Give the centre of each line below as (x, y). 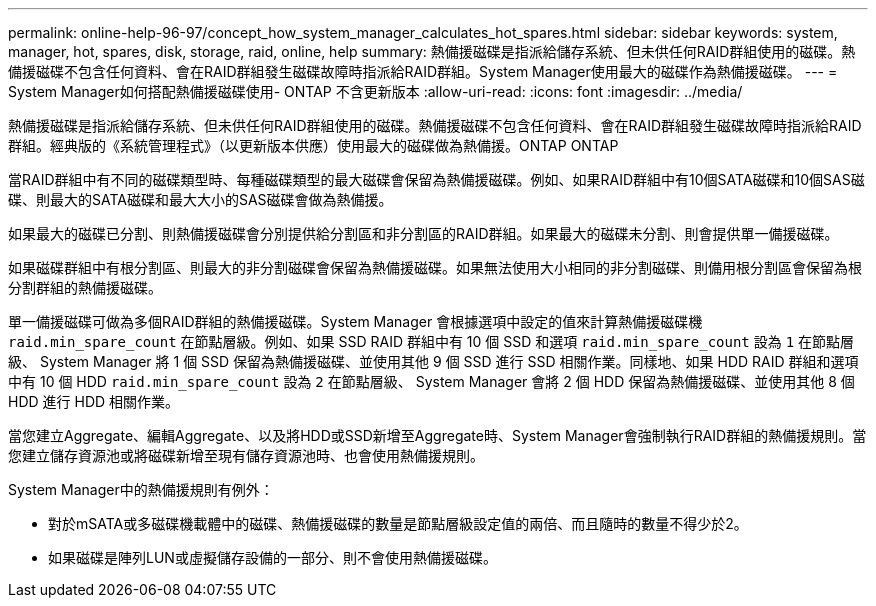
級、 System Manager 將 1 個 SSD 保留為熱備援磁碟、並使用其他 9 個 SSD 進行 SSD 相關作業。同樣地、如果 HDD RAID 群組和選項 (433, 361)
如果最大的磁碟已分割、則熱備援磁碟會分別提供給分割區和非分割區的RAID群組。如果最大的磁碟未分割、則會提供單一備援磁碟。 (423, 233)
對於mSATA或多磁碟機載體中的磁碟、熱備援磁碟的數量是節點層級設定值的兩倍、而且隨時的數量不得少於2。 (398, 523)
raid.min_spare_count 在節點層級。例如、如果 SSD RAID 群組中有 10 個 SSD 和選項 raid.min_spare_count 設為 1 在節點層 (431, 341)
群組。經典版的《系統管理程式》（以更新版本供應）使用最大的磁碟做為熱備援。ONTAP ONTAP (313, 145)
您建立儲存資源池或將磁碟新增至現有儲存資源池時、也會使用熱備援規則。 (246, 455)
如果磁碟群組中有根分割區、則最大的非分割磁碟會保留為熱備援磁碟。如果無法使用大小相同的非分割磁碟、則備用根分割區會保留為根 (435, 267)
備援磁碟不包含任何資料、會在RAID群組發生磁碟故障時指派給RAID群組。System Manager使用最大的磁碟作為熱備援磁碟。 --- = (423, 71)
